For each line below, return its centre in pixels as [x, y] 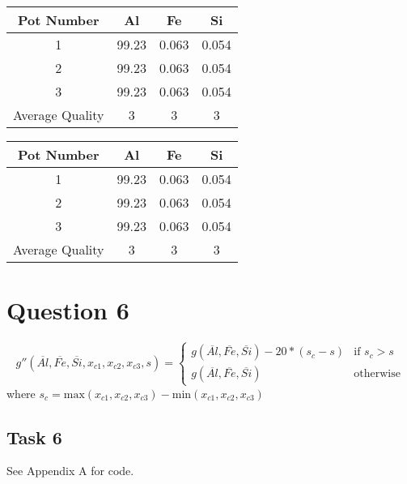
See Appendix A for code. [70, 471]
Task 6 [34, 437]
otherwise [377, 374]
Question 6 [68, 310]
